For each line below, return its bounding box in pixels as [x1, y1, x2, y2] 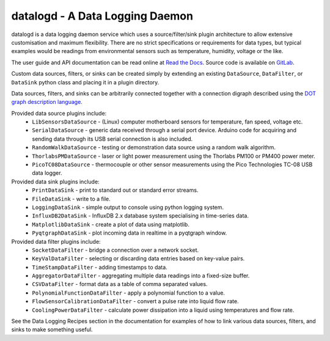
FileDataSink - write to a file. [32, 195, 111, 202]
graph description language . [11, 98, 82, 106]
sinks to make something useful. [11, 326, 93, 333]
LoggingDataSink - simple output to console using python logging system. [32, 204, 224, 211]
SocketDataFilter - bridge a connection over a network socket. [32, 246, 199, 254]
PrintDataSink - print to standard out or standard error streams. [32, 186, 199, 194]
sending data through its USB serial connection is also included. [32, 135, 193, 142]
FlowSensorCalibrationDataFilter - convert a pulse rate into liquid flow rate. [32, 298, 239, 305]
